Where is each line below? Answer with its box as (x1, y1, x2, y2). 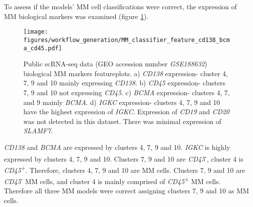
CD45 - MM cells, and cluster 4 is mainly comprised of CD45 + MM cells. (4, 175, 221, 186)
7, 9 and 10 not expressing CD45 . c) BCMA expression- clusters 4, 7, (23, 87, 230, 97)
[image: (23, 28, 48, 36)
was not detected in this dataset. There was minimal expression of (23, 116, 221, 126)
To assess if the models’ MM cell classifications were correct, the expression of (4, 1, 237, 11)
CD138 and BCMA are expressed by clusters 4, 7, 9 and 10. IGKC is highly (4, 142, 231, 152)
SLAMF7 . (23, 125, 53, 136)
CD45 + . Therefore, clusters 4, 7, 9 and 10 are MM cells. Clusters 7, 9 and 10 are (4, 163, 245, 175)
